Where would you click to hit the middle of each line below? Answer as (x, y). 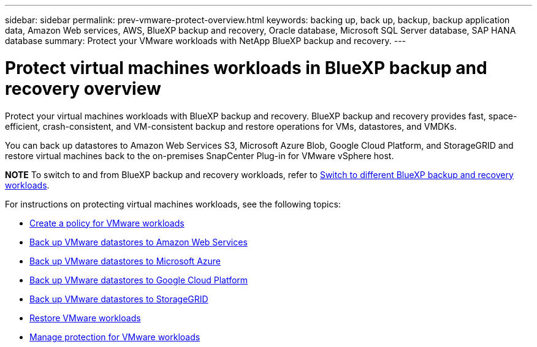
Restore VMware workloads (85, 318)
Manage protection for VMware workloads (115, 337)
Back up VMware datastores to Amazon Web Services (139, 242)
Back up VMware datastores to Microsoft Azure (125, 261)
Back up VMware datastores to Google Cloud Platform (139, 280)
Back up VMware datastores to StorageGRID (119, 299)
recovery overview (83, 88)
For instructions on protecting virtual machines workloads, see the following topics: (173, 204)
